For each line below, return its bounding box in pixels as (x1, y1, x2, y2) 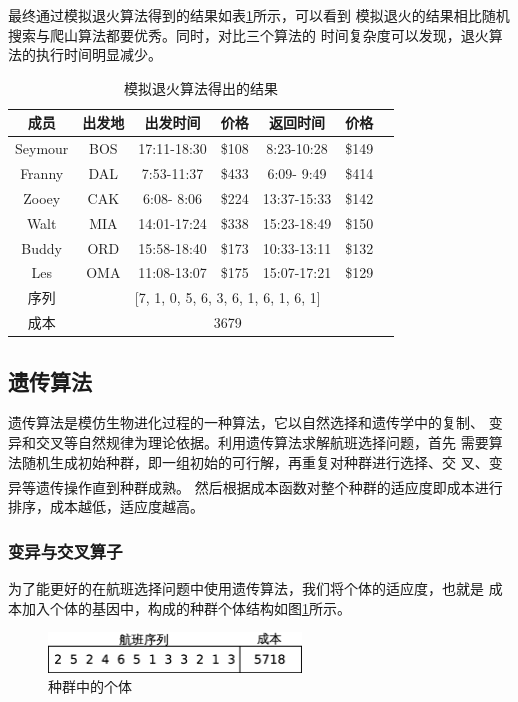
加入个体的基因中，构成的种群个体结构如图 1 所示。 (21, 597, 351, 618)
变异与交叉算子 (8, 538, 123, 563)
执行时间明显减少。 (35, 44, 162, 65)
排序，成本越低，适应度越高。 (8, 496, 204, 517)
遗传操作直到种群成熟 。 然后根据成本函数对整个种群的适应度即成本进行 (35, 476, 503, 497)
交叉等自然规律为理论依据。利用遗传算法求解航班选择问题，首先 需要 (35, 432, 489, 453)
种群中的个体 (48, 676, 132, 697)
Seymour (15, 138, 69, 159)
